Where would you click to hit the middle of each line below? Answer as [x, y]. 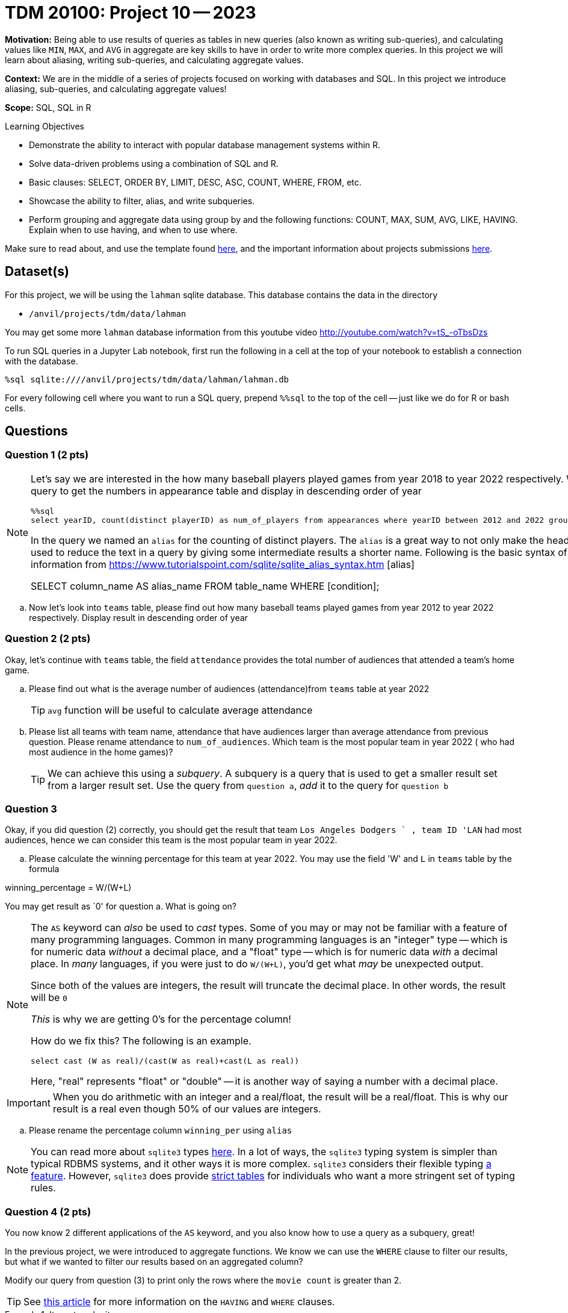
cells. [15, 408]
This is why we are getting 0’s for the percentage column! [161, 1019]
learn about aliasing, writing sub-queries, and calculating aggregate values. [154, 60]
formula [44, 869]
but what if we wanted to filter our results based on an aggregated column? [154, 1262]
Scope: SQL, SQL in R [48, 107]
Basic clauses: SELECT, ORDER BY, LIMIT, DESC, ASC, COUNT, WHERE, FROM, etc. [195, 182]
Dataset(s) [37, 272]
